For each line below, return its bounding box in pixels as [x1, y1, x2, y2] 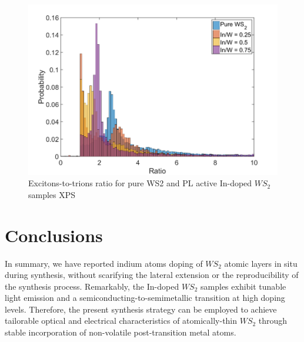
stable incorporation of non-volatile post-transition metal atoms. [5, 326, 236, 338]
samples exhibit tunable [201, 280, 286, 292]
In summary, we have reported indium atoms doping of [5, 257, 203, 269]
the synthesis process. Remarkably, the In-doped [5, 280, 179, 292]
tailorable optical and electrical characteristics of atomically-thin [5, 314, 238, 327]
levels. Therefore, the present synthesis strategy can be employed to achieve [5, 303, 277, 315]
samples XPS [28, 188, 76, 200]
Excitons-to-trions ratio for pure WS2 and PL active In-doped [28, 177, 252, 189]
